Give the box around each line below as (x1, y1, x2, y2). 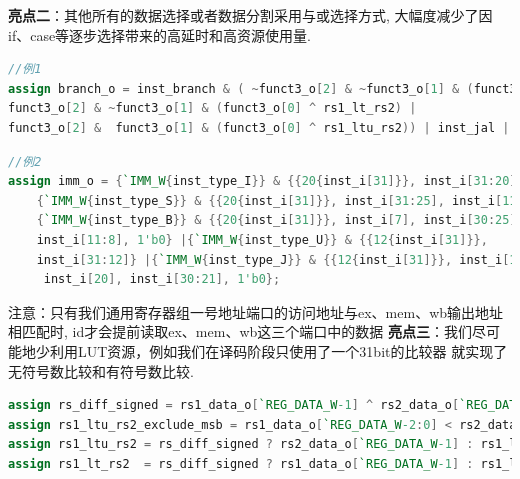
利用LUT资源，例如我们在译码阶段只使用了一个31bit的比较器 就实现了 (49, 340, 508, 361)
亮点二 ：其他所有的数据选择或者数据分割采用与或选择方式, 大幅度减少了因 (8, 5, 493, 25)
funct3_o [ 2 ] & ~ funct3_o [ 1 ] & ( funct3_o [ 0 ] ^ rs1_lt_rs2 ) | (8, 101, 417, 116)
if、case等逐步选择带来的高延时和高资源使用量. (8, 24, 312, 45)
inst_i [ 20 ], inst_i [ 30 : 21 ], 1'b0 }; (43, 272, 281, 287)
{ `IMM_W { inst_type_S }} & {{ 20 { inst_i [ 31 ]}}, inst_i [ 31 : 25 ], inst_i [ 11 (36, 193, 517, 208)
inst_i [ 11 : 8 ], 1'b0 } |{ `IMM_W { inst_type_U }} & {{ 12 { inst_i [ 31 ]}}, (36, 232, 488, 247)
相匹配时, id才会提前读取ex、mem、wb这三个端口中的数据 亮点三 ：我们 (8, 321, 472, 342)
